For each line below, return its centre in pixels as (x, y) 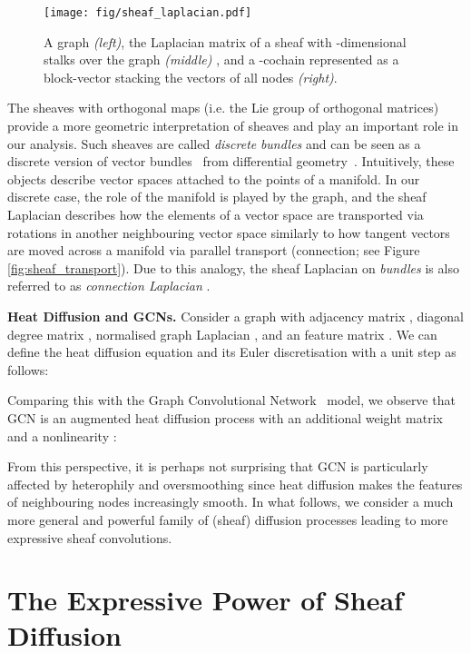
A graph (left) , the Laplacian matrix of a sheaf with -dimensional (225, 41)
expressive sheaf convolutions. (90, 537)
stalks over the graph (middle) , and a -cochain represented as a (221, 59)
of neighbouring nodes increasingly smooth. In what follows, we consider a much (231, 502)
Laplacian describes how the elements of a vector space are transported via (216, 214)
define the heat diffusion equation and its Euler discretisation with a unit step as (232, 352)
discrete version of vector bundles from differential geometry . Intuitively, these (231, 161)
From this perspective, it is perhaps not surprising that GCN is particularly (218, 466)
